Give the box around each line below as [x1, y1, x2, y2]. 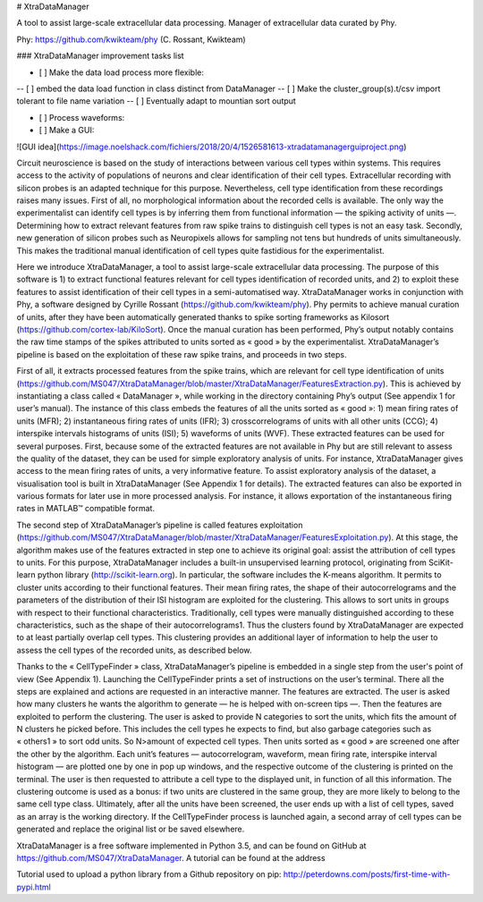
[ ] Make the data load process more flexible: [38, 67, 205, 78]
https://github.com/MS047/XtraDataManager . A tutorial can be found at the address [16, 853, 326, 863]
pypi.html [16, 881, 51, 892]
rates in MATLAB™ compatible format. [16, 503, 156, 514]
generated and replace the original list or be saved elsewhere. [16, 823, 245, 835]
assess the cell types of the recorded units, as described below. [16, 645, 252, 655]
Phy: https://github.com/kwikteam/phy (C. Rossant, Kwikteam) [16, 34, 246, 45]
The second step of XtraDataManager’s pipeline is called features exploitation [16, 519, 303, 530]
